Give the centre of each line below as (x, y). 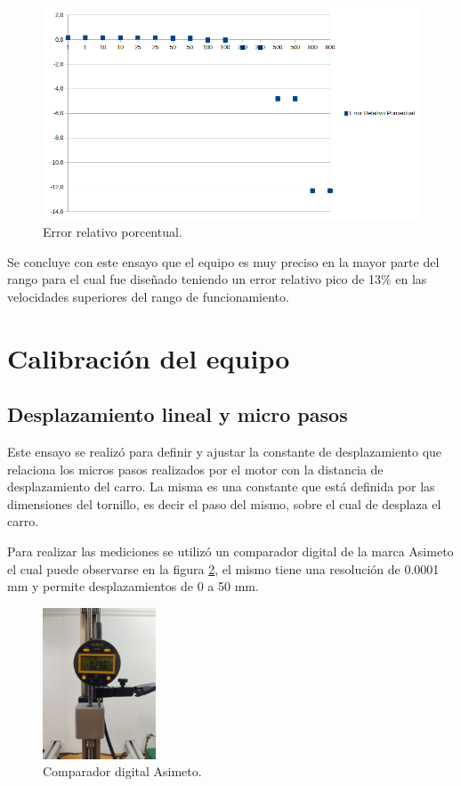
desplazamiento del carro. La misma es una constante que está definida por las (221, 486)
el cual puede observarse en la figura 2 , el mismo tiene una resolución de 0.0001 (223, 568)
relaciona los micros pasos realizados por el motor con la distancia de (195, 469)
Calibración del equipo (149, 357)
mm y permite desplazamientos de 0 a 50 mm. (133, 586)
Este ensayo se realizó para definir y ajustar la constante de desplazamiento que (225, 451)
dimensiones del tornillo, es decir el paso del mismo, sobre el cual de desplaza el (224, 503)
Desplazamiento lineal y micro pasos (178, 414)
